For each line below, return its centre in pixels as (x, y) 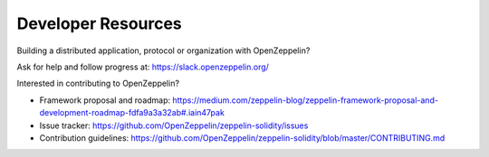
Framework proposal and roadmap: (105, 100)
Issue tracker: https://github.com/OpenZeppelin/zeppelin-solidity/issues (174, 125)
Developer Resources (100, 23)
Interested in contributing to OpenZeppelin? (98, 83)
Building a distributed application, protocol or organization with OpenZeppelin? (163, 51)
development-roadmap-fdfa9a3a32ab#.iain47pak (132, 113)
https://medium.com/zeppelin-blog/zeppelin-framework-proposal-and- (306, 100)
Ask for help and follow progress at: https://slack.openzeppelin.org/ (143, 67)
